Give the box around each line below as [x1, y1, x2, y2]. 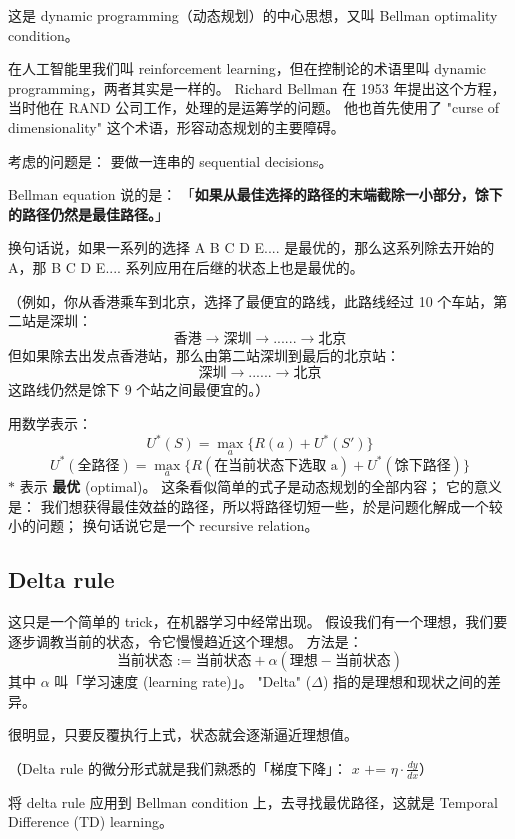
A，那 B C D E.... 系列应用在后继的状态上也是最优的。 [8, 256, 364, 277]
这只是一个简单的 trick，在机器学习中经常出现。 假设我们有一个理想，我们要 [8, 610, 508, 631]
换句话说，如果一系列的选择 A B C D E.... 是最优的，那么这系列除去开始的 [8, 237, 495, 258]
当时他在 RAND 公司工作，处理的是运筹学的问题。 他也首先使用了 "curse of [8, 97, 500, 118]
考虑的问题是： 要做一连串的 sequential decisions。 [8, 150, 333, 171]
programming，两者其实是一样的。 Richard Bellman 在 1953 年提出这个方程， [8, 77, 506, 98]
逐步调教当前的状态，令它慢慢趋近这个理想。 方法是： [8, 630, 363, 651]
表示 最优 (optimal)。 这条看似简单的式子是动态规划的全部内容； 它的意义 [19, 475, 502, 496]
